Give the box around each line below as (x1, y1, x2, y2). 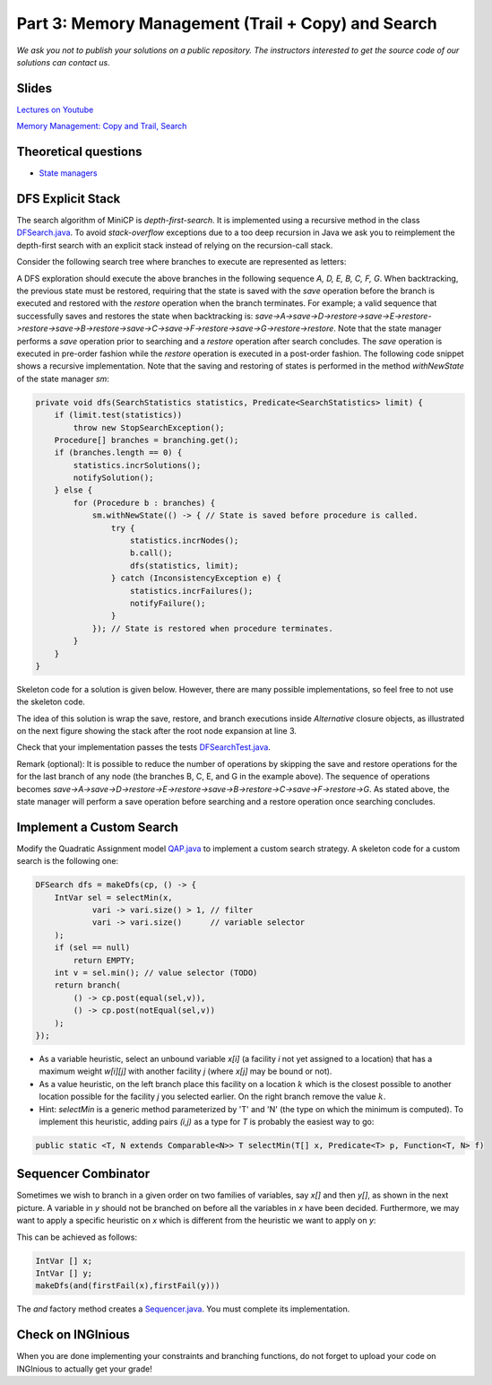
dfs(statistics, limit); (130, 561, 239, 571)
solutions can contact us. (16, 57, 111, 67)
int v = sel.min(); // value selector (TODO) (54, 968, 258, 978)
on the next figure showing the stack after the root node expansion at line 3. (16, 726, 298, 736)
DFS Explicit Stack (16, 191, 121, 206)
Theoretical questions (16, 144, 142, 160)
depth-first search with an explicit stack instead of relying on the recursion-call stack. (16, 240, 333, 250)
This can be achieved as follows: (16, 1232, 138, 1242)
